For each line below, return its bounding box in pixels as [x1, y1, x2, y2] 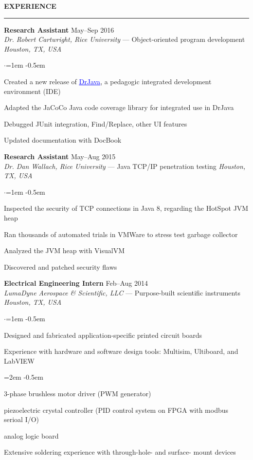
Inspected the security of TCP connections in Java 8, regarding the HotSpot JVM [4, 203, 249, 213]
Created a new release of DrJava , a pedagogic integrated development [4, 76, 212, 86]
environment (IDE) [4, 86, 61, 96]
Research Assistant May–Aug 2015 [4, 151, 116, 161]
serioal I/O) [4, 414, 39, 424]
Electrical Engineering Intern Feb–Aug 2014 [4, 278, 148, 288]
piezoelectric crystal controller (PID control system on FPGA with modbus [4, 405, 229, 415]
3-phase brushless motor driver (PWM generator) [4, 388, 151, 399]
